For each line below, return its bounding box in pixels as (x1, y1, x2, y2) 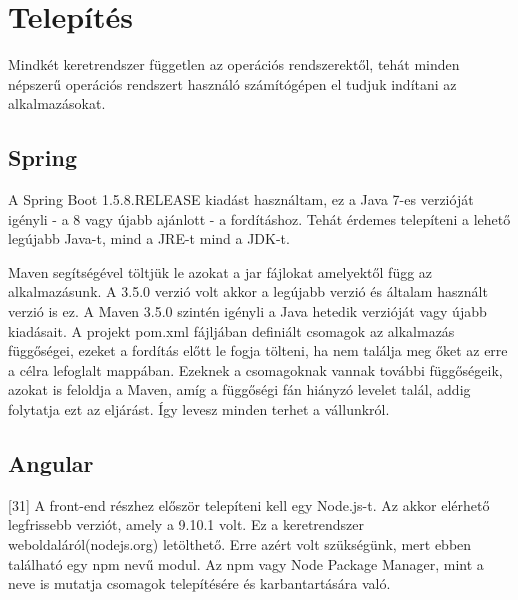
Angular (8, 448, 94, 479)
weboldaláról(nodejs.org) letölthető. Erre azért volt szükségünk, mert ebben (8, 534, 472, 555)
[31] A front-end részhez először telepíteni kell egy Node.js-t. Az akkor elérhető (8, 494, 490, 515)
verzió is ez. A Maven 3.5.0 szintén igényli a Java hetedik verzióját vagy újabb (8, 301, 487, 322)
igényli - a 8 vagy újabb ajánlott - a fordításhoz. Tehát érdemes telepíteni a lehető (8, 208, 511, 229)
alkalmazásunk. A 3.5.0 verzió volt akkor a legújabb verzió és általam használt (8, 281, 488, 302)
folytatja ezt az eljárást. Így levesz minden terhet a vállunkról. (8, 399, 390, 420)
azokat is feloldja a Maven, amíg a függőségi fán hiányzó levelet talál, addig (8, 379, 471, 400)
